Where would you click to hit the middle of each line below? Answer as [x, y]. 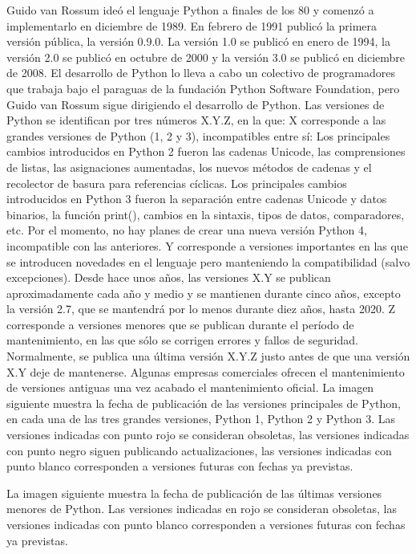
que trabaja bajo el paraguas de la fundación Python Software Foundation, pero [203, 88]
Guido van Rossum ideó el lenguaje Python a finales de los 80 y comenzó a [190, 10]
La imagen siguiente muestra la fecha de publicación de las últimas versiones [194, 493]
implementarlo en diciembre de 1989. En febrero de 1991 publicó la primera [192, 25]
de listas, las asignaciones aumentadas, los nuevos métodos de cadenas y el [189, 167]
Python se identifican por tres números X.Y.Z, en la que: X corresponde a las [196, 120]
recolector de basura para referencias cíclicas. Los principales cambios [177, 183]
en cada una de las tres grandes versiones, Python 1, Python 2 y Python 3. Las [201, 419]
